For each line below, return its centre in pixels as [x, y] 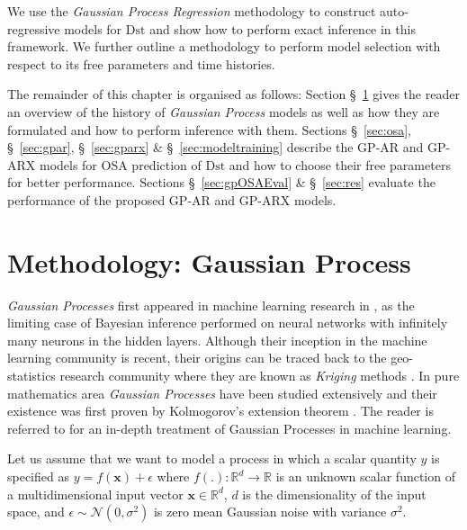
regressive [34, 28]
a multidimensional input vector [95, 494]
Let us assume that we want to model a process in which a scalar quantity [212, 458]
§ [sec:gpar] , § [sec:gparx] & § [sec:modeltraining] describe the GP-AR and [216, 147]
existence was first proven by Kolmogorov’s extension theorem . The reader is [220, 411]
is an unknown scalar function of [365, 476]
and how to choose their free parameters [340, 164]
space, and [36, 512]
